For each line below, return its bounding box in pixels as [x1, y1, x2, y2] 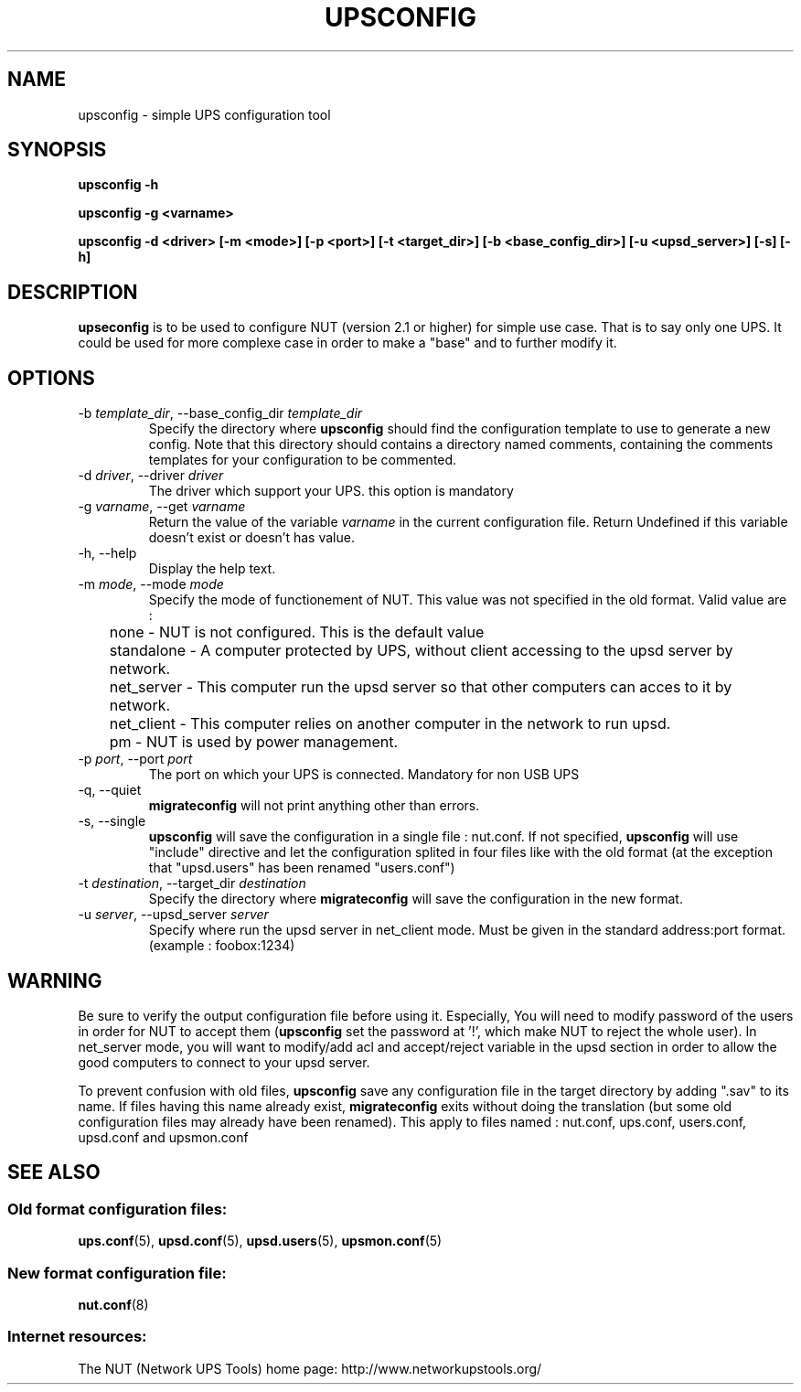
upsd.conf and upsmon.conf [78, 1129, 249, 1145]
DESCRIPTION [7, 280, 138, 304]
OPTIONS [7, 366, 95, 390]
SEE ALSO [7, 1161, 101, 1184]
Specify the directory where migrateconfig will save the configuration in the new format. [148, 891, 683, 907]
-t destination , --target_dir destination [78, 875, 306, 892]
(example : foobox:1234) [148, 937, 295, 954]
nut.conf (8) [78, 1296, 149, 1312]
